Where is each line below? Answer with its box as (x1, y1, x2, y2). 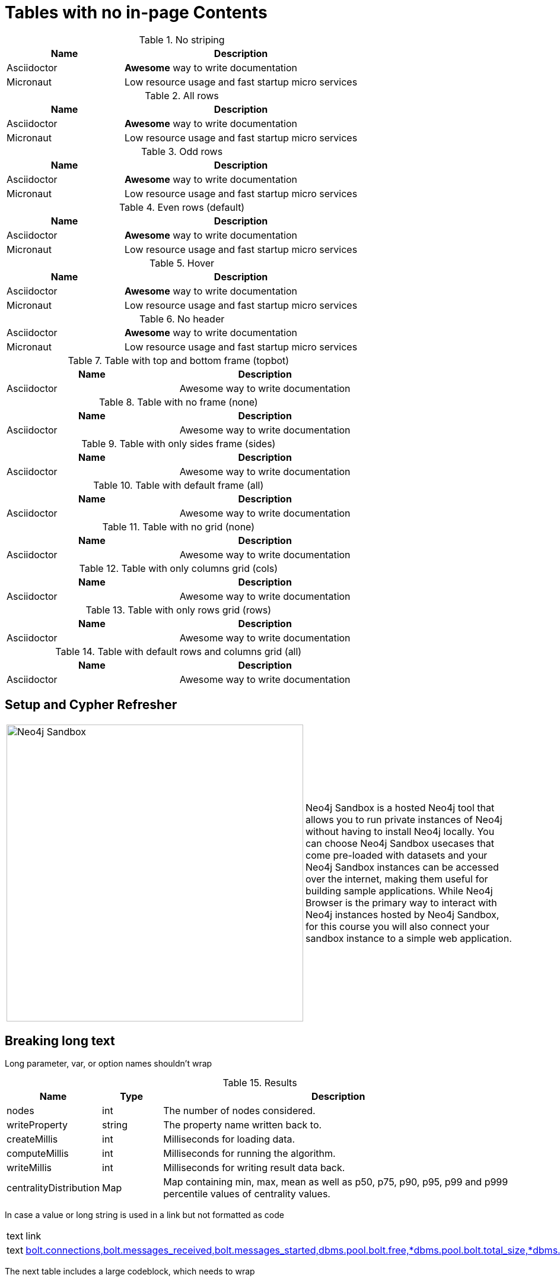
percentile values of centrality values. (163, 1188, 330, 1200)
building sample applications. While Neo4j (306, 884, 493, 897)
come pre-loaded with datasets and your (306, 849, 488, 861)
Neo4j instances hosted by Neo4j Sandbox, (306, 908, 499, 921)
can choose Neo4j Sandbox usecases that (306, 837, 494, 849)
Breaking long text (5, 1033, 115, 1049)
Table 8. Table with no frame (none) (98, 396, 258, 408)
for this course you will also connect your (306, 920, 490, 932)
